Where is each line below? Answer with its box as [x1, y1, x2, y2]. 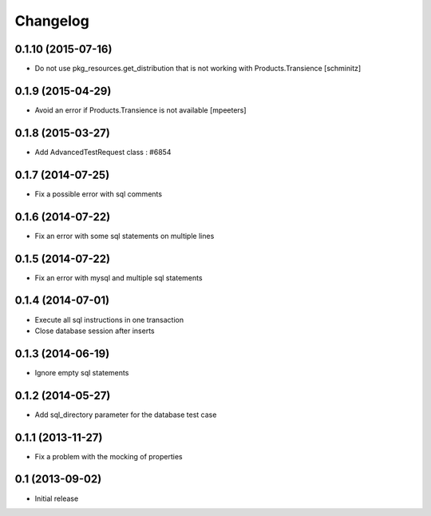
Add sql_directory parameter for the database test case [34, 410, 217, 419]
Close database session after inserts [34, 326, 155, 335]
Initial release [34, 494, 79, 503]
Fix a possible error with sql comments [34, 189, 163, 199]
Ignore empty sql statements [34, 367, 129, 377]
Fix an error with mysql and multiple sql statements [34, 272, 203, 283]
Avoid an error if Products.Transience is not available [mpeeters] [34, 105, 247, 115]
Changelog [14, 12, 89, 30]
